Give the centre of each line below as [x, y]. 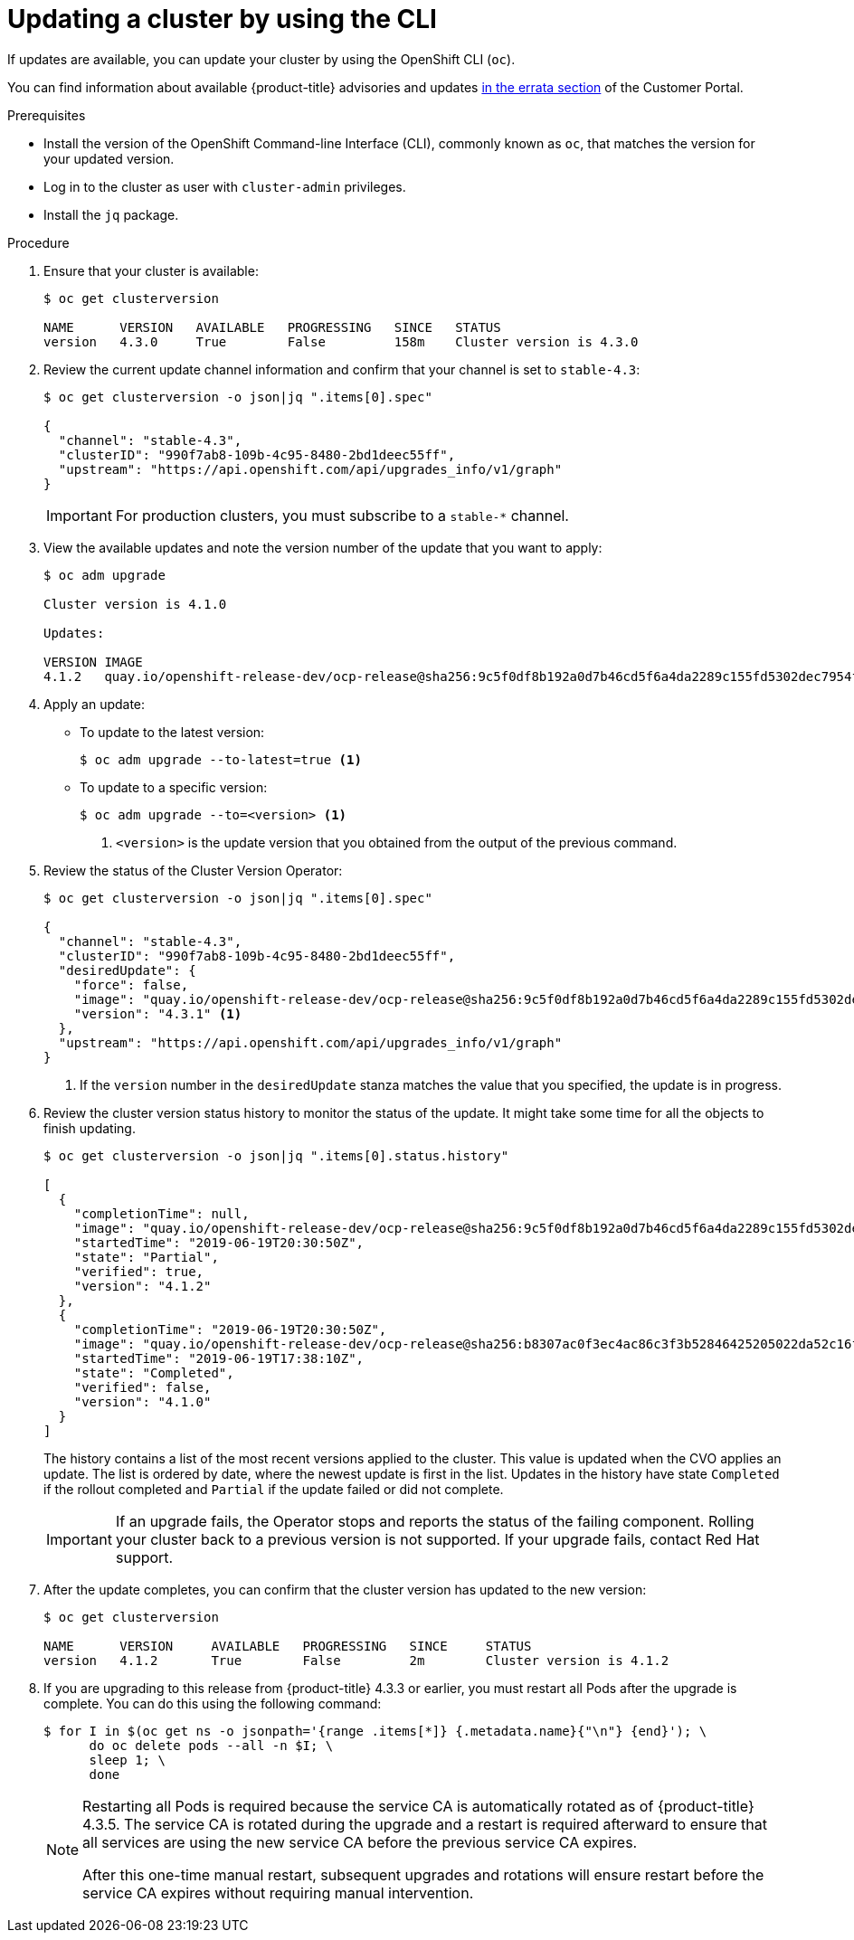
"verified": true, [139, 1271]
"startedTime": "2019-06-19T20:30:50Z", [219, 1242]
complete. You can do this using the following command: [213, 1703]
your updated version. [109, 158]
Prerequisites [47, 115]
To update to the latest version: [172, 732]
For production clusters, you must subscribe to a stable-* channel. [342, 515]
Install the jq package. [111, 214]
